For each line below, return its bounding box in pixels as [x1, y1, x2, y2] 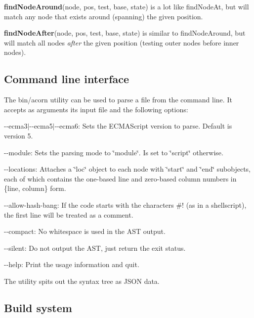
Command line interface [4, 71, 129, 87]
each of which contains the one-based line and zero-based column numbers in [4, 173, 237, 183]
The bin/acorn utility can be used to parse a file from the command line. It [4, 94, 232, 105]
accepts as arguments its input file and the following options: [4, 104, 188, 114]
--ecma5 [29, 121, 53, 131]
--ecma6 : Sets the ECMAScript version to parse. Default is [54, 121, 232, 131]
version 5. [4, 130, 33, 140]
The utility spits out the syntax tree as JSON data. [4, 275, 160, 286]
